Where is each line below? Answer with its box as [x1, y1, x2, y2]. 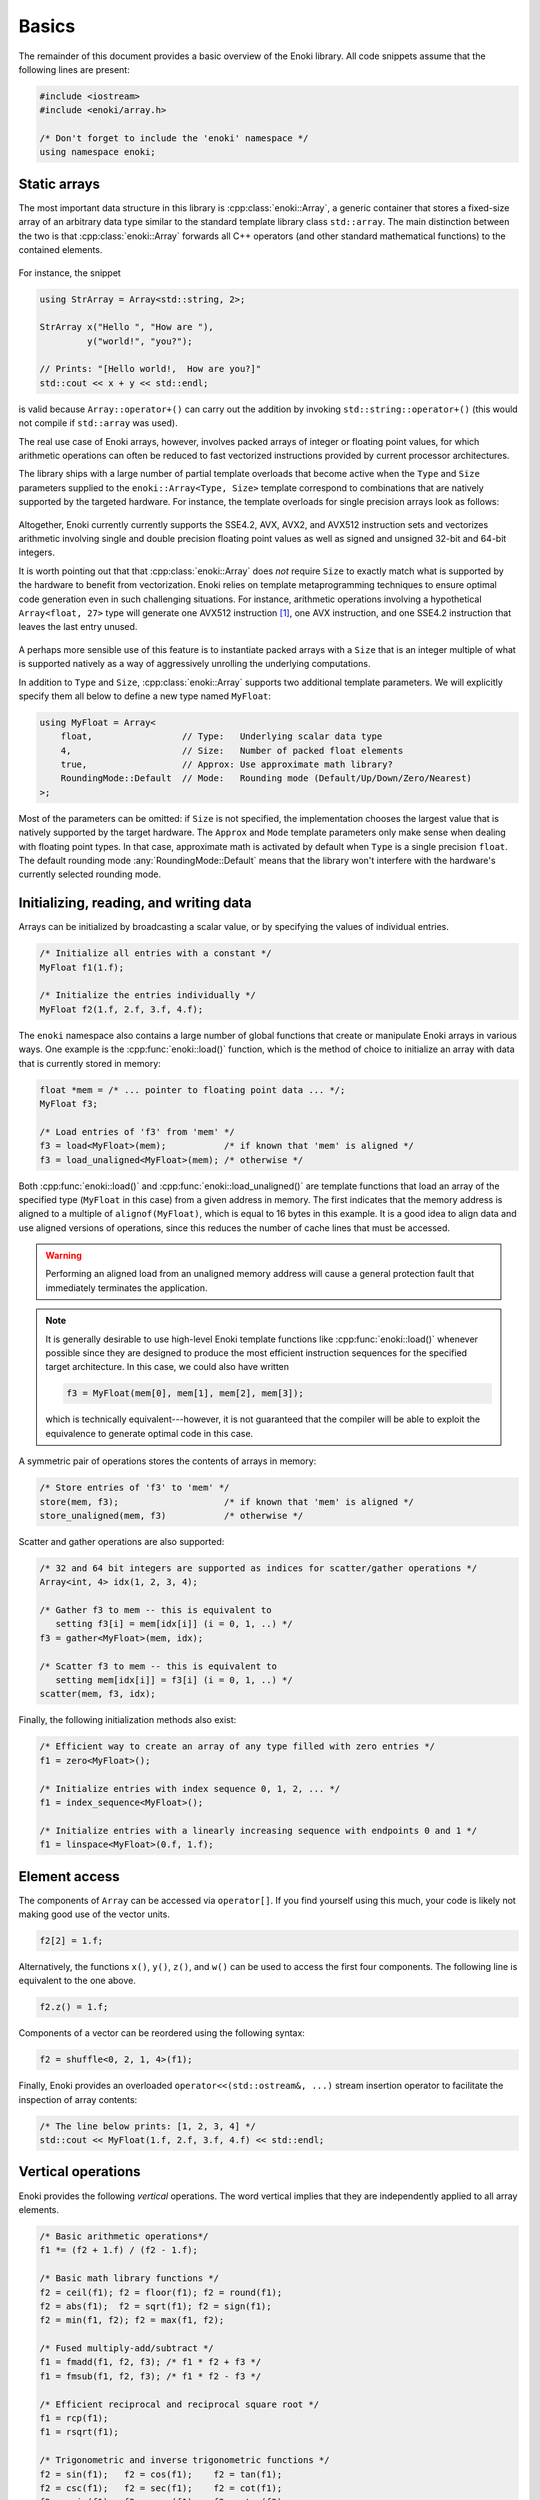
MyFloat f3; [39, 1098, 99, 1109]
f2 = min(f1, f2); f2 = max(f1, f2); [39, 2315, 225, 2326]
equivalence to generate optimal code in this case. [45, 1427, 254, 1439]
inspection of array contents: [18, 2093, 138, 2105]
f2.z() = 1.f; [39, 2001, 109, 2013]
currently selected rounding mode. [18, 868, 162, 880]
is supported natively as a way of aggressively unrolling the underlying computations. [18, 658, 371, 670]
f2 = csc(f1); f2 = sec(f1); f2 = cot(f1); [39, 2482, 283, 2494]
